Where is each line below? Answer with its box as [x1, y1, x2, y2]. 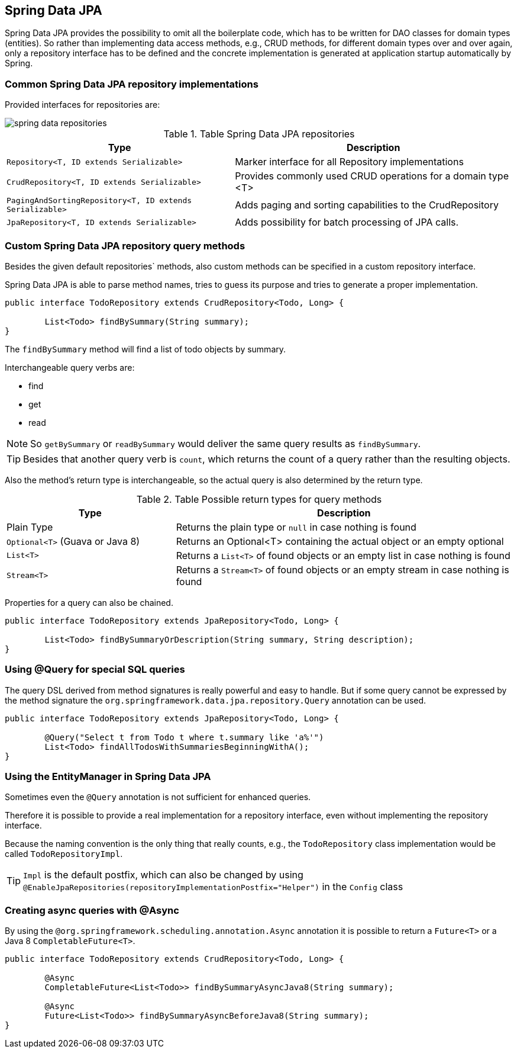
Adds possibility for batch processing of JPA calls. [235, 216, 459, 229]
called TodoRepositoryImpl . [5, 849, 123, 859]
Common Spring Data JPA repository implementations [5, 78, 258, 90]
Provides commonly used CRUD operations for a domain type [235, 170, 509, 182]
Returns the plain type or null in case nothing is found [176, 521, 416, 533]
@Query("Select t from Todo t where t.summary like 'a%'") [44, 732, 324, 742]
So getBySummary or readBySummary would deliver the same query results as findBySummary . [30, 437, 421, 450]
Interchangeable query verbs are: [5, 362, 135, 373]
